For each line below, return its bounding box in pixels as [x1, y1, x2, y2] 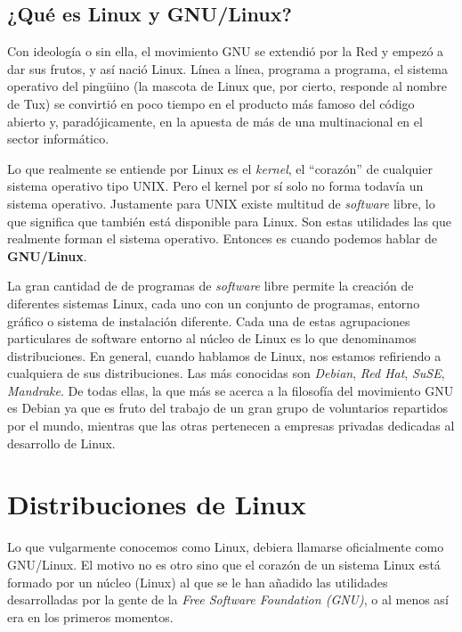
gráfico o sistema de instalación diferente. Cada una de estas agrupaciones [7, 311, 410, 330]
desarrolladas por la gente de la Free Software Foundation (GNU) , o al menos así [7, 590, 449, 609]
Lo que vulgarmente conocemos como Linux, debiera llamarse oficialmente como [7, 538, 444, 556]
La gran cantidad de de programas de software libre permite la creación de [7, 276, 414, 295]
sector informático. [7, 129, 109, 148]
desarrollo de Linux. [7, 433, 116, 452]
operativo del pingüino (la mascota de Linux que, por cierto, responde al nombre [7, 77, 448, 95]
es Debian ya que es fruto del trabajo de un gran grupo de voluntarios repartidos [7, 398, 449, 417]
